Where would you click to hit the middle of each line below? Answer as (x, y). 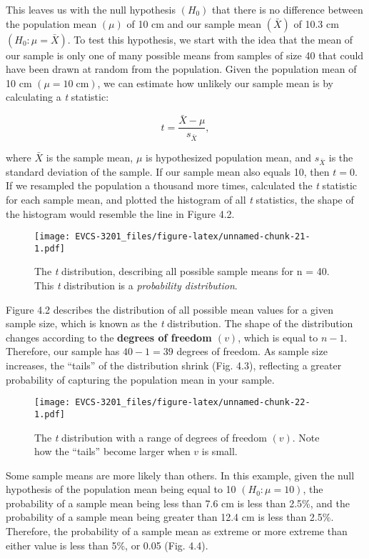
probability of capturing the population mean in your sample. (140, 379)
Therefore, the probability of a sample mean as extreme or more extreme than (177, 531)
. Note (306, 437)
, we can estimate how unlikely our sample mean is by (215, 83)
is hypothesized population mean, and (228, 157)
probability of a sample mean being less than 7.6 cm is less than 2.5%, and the (178, 503)
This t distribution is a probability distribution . (136, 285)
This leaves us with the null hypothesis (91, 9)
